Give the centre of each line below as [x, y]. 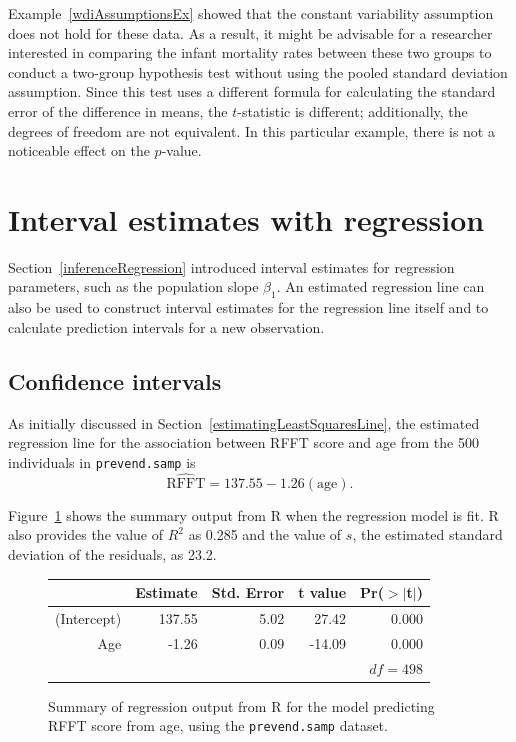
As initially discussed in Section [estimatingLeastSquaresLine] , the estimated [244, 422]
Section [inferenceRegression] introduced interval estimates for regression [231, 266]
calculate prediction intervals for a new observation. [166, 326]
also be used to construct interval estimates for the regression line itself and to [248, 307]
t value [322, 592]
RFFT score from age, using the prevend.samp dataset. [218, 725]
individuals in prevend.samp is [102, 461]
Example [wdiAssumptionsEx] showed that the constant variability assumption [251, 13]
